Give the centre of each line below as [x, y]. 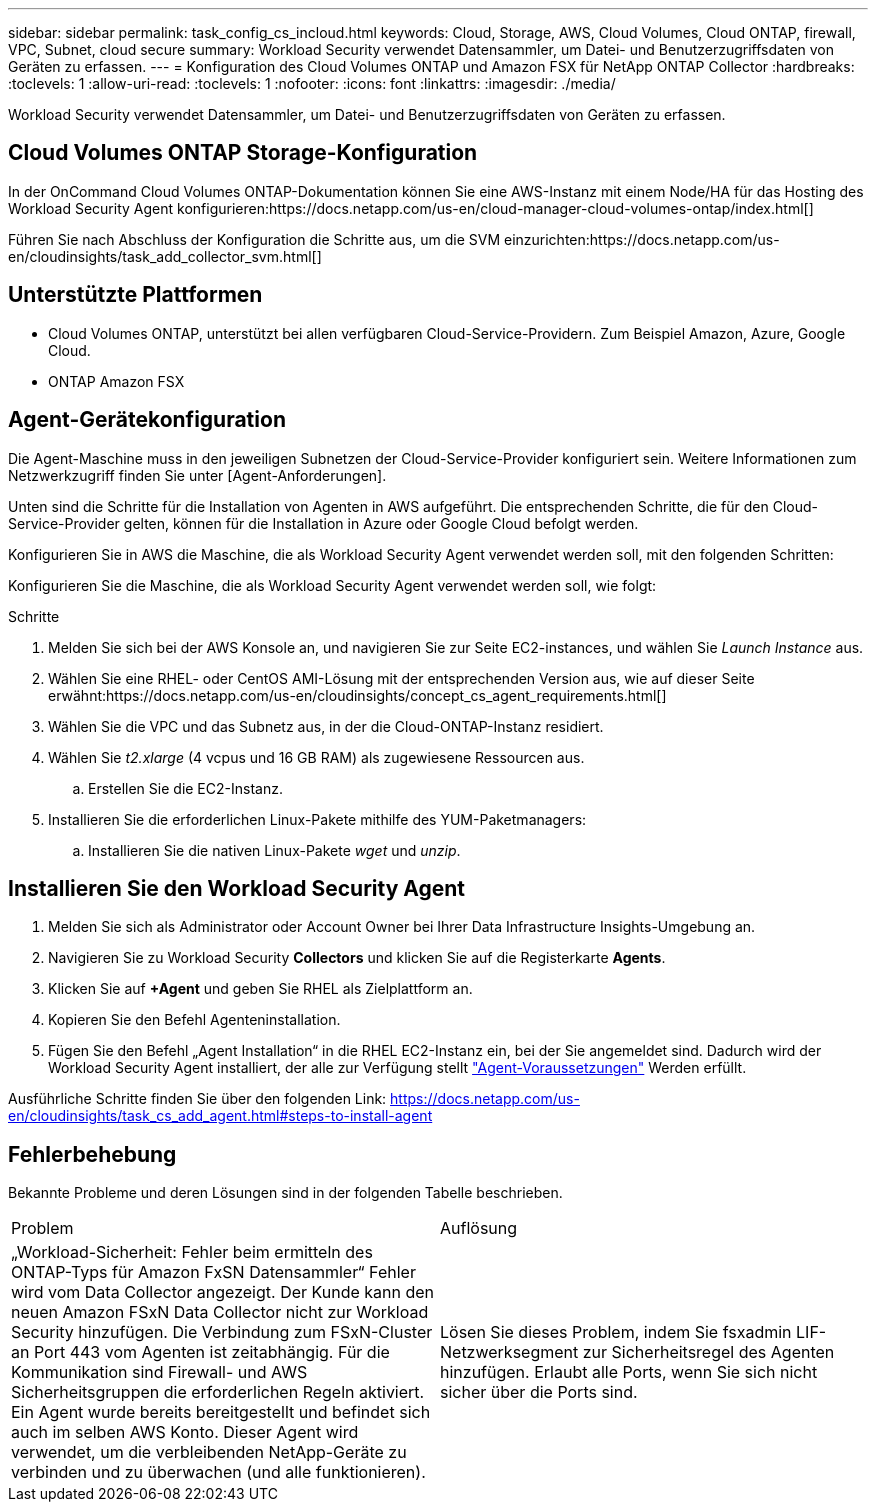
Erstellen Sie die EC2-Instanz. [185, 788]
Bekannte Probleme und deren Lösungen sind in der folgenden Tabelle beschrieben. [285, 1193]
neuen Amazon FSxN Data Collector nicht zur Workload [220, 1312]
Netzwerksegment [509, 1352]
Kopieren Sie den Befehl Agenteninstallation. [194, 1020]
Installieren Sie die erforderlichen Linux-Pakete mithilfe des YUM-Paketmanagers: [317, 819]
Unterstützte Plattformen [135, 295]
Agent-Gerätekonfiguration [147, 420]
